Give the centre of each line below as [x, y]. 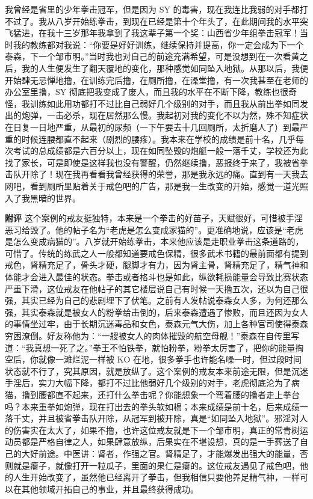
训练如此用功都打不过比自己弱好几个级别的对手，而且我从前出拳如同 [165, 103]
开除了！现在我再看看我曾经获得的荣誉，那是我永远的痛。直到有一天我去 [165, 174]
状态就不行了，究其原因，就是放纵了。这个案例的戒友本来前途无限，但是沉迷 [156, 371]
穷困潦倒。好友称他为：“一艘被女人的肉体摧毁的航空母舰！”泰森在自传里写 [152, 336]
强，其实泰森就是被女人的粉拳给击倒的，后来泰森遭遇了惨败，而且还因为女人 [156, 312]
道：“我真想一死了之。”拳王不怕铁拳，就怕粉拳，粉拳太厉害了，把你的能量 [150, 347]
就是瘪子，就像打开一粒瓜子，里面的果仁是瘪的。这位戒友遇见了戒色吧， [156, 465]
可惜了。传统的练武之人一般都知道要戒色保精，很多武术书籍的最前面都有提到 [156, 253]
